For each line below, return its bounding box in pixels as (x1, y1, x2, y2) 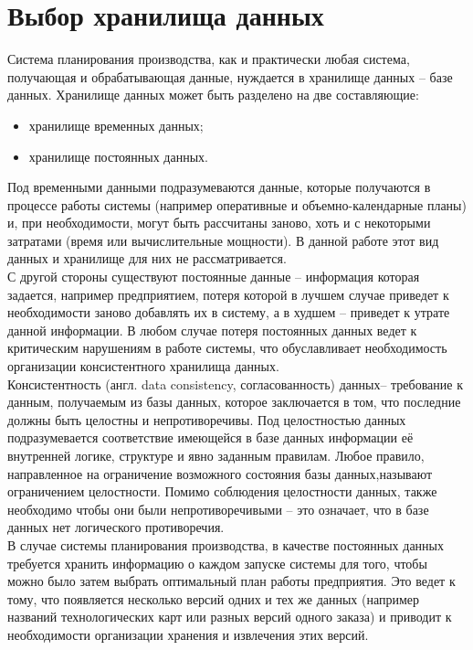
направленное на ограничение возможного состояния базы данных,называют (7, 464, 433, 483)
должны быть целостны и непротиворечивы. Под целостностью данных (7, 410, 406, 429)
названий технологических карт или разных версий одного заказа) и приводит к (7, 607, 452, 626)
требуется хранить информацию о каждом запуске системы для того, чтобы (7, 553, 427, 572)
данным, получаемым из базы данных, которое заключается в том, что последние (7, 392, 461, 411)
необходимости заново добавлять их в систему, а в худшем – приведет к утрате (7, 303, 450, 322)
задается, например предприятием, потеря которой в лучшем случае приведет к (7, 284, 449, 304)
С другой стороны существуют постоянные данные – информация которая (7, 267, 420, 286)
